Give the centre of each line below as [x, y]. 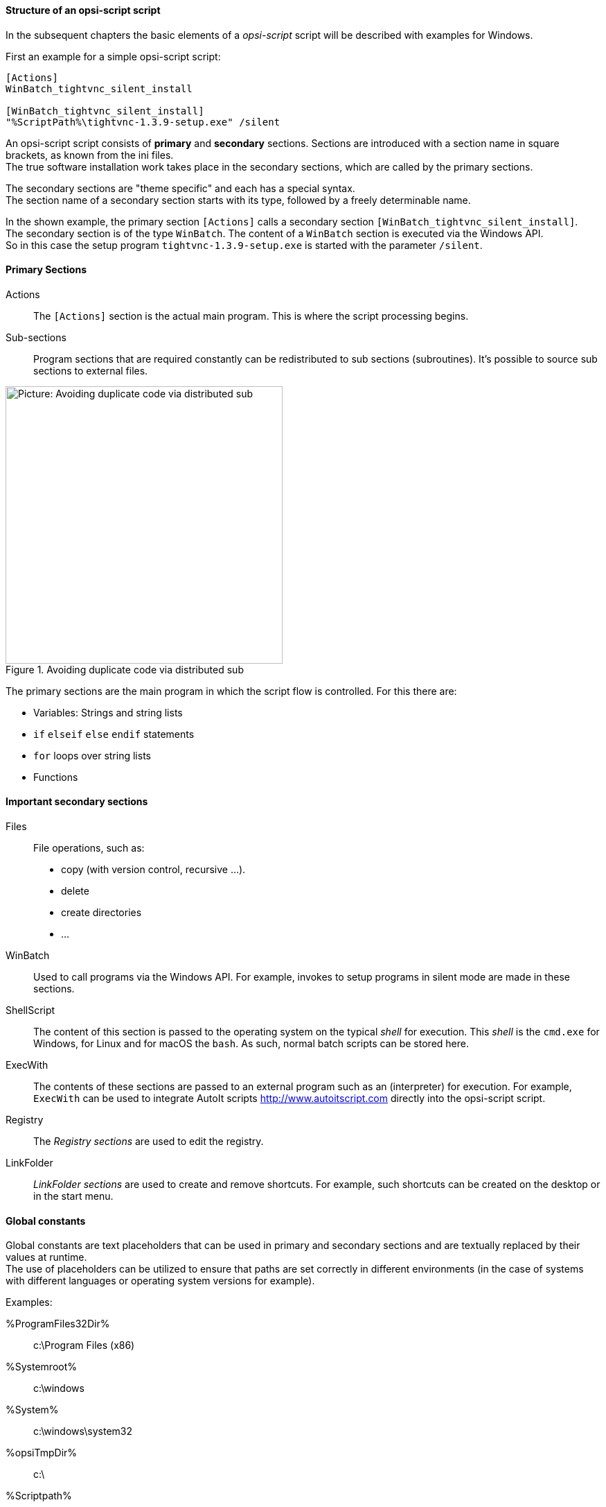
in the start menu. [73, 1196]
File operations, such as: [89, 848]
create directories [101, 913]
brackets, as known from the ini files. [90, 155]
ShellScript [30, 1010]
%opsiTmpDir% [42, 1453]
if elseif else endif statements [114, 734]
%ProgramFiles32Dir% [58, 1324]
